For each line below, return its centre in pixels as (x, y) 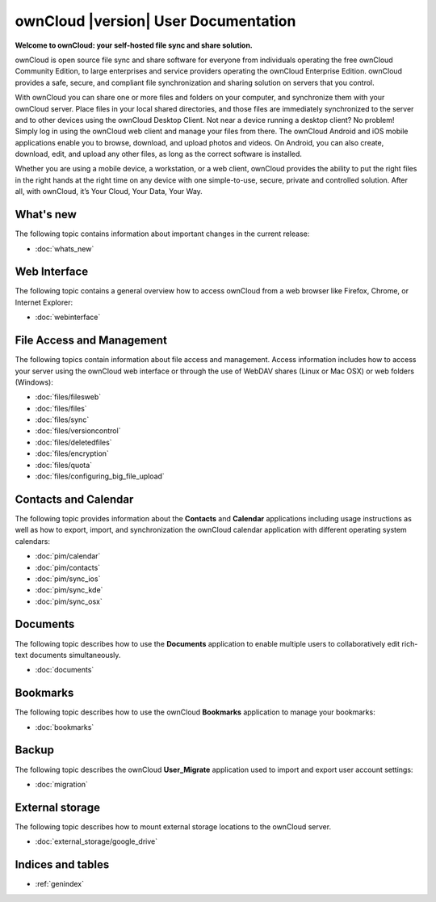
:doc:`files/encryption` (72, 453)
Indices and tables (62, 865)
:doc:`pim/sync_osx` (69, 601)
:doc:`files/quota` (64, 465)
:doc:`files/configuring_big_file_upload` (100, 476)
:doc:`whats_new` (65, 249)
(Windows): (34, 382)
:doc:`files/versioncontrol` (78, 431)
